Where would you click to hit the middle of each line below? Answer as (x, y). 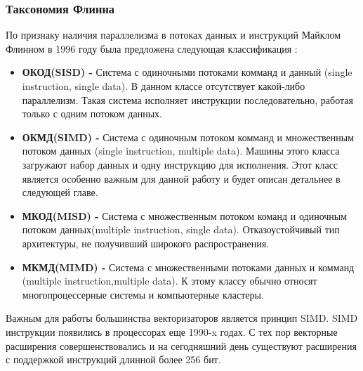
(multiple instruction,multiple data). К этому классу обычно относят (170, 281)
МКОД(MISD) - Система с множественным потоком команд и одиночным (185, 215)
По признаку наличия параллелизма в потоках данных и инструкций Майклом (173, 35)
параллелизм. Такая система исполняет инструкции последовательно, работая (187, 99)
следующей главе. (60, 192)
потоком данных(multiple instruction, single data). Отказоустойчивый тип (181, 229)
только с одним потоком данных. (92, 113)
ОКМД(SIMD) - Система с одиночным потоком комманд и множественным (188, 137)
